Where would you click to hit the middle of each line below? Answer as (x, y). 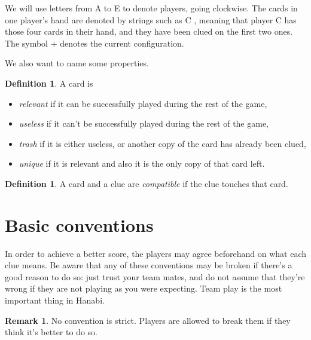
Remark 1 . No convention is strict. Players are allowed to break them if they (148, 320)
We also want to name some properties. (77, 63)
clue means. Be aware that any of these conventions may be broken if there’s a (149, 265)
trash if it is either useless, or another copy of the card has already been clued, (162, 143)
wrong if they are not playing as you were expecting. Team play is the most (144, 288)
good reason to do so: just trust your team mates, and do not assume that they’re (155, 276)
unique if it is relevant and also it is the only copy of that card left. (142, 163)
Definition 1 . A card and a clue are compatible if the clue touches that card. (147, 183)
